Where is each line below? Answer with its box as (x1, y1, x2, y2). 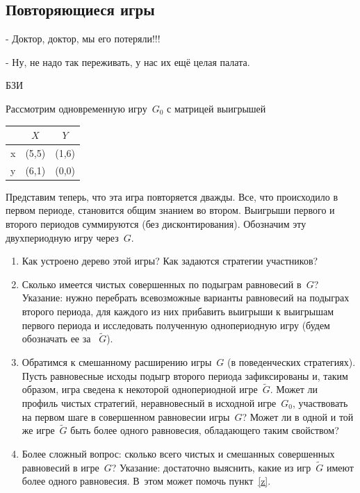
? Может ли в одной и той (242, 409, 354, 424)
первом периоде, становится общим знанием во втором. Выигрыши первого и (6, 203, 335, 217)
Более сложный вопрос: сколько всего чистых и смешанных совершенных (22, 446, 335, 461)
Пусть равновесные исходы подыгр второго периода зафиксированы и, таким (22, 368, 348, 383)
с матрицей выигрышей (167, 101, 266, 115)
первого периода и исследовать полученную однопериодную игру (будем (22, 317, 330, 332)
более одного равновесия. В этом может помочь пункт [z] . (22, 474, 271, 488)
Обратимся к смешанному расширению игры (22, 355, 212, 369)
